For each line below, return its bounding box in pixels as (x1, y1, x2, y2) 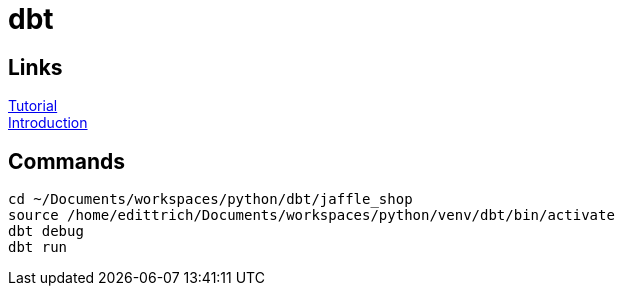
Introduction (8, 114, 88, 132)
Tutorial (8, 97, 58, 115)
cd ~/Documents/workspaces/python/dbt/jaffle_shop (8, 191, 413, 208)
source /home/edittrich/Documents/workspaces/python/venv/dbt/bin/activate (8, 207, 615, 224)
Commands (8, 148, 126, 174)
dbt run (8, 239, 68, 256)
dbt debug (8, 223, 84, 240)
